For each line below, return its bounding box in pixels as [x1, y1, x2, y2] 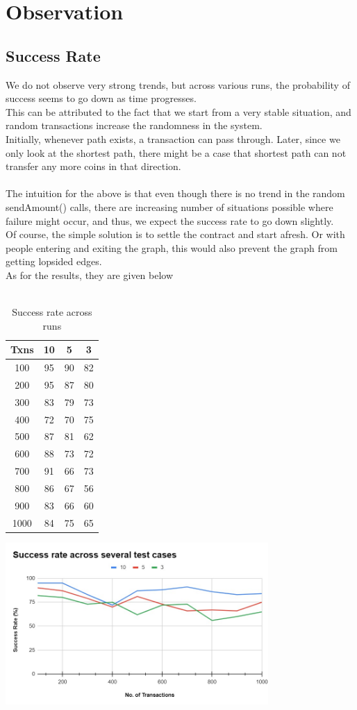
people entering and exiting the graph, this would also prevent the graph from [6, 240, 338, 255]
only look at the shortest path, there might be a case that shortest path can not [6, 145, 347, 160]
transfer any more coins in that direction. [6, 159, 181, 174]
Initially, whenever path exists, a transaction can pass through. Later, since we [6, 131, 340, 146]
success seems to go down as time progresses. [6, 91, 197, 105]
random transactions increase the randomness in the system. [6, 118, 263, 133]
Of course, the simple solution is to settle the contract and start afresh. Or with [6, 227, 345, 242]
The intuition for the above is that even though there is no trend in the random [6, 186, 345, 201]
